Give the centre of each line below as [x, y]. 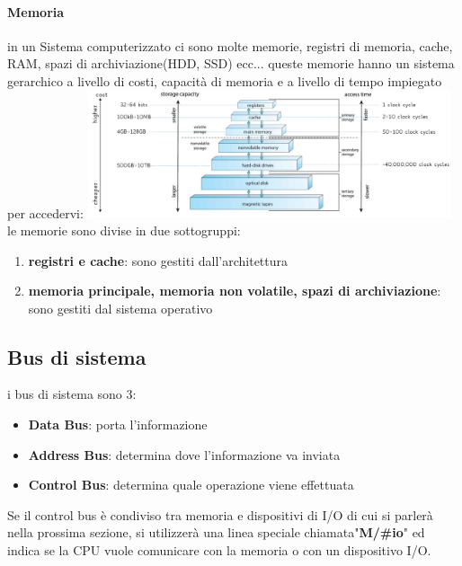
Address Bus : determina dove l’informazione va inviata [184, 454]
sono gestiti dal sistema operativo [120, 308]
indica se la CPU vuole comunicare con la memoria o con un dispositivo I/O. [219, 550]
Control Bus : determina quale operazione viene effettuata [191, 485]
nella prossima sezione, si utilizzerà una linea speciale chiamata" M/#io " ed [216, 532]
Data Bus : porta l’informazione [118, 424]
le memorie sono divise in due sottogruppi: [124, 230]
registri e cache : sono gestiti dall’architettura [158, 260]
